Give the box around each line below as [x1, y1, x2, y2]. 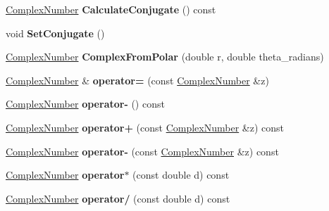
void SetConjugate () [6, 25, 105, 40]
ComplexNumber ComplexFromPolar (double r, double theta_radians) [6, 49, 324, 64]
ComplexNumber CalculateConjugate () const [6, 2, 216, 16]
